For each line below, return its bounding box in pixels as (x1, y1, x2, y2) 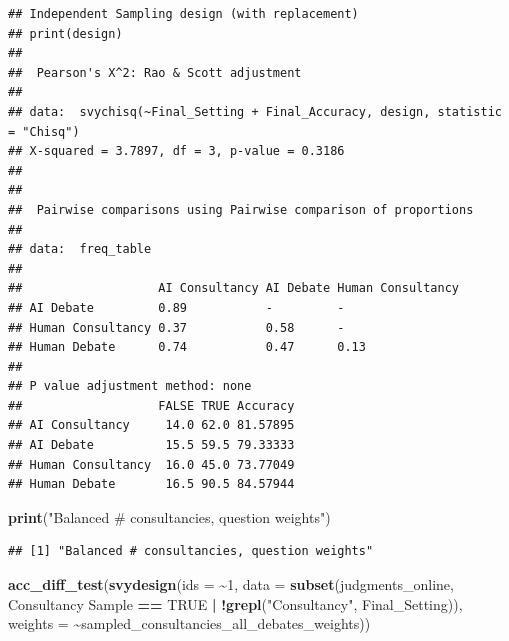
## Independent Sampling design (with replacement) (8, 7, 359, 21)
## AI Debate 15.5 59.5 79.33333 (8, 438, 295, 453)
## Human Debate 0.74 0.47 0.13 (8, 340, 366, 355)
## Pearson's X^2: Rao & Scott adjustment (8, 65, 302, 80)
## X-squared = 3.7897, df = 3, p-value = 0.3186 (8, 144, 345, 159)
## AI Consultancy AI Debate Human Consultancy (8, 281, 460, 296)
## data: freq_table (8, 242, 152, 257)
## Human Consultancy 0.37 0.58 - (8, 320, 345, 335)
